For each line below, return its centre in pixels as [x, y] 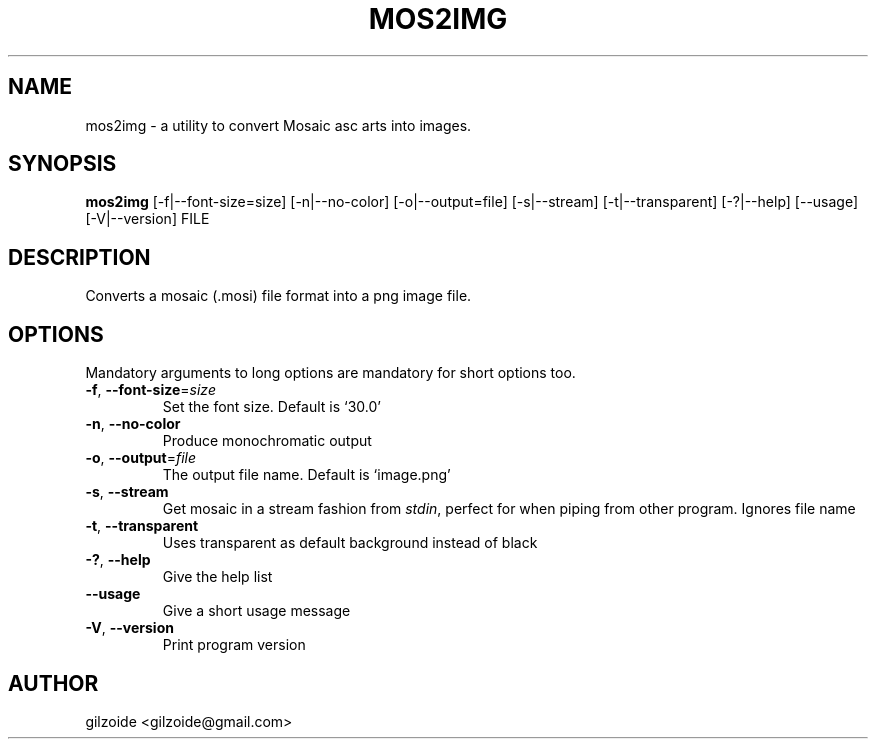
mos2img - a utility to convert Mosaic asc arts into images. [278, 125]
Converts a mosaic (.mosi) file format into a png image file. [278, 296]
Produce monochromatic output [267, 441]
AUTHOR [53, 683]
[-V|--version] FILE [147, 219]
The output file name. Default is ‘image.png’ [306, 475]
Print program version [234, 645]
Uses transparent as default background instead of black [350, 543]
